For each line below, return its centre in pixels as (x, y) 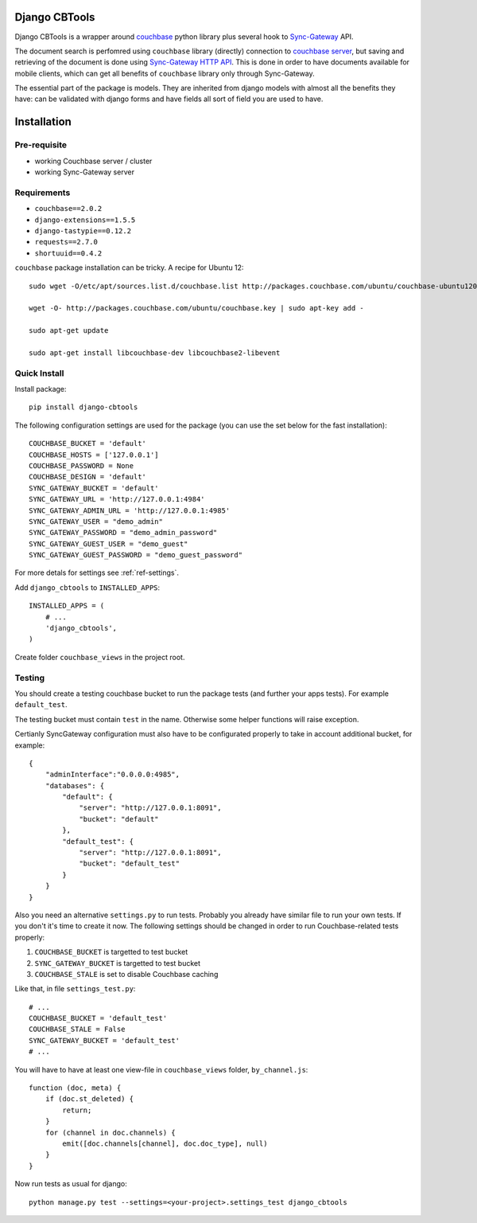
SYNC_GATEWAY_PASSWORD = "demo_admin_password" (123, 533)
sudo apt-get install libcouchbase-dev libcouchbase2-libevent (155, 353)
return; (77, 1110)
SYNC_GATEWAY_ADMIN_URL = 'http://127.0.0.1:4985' (130, 510)
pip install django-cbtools (83, 407)
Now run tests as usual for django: (71, 1184)
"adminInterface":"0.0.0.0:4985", (112, 775)
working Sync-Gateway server (85, 172)
